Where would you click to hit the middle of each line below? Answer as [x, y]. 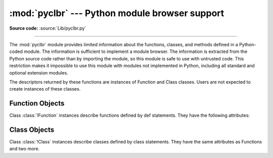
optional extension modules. [39, 72]
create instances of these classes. [45, 89]
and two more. [25, 149]
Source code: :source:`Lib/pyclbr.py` [48, 28]
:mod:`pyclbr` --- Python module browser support [117, 13]
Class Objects [32, 130]
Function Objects [37, 103]
